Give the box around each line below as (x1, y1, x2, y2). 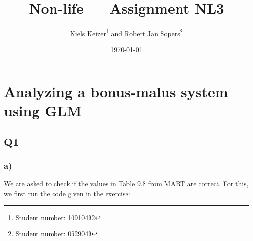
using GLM (4, 100, 82, 120)
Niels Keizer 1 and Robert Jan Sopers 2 (70, 27, 183, 38)
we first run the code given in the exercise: (4, 188, 130, 198)
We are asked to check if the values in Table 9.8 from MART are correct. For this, (4, 179, 249, 189)
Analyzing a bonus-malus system (4, 81, 228, 101)
